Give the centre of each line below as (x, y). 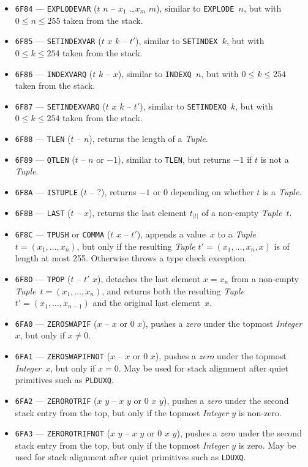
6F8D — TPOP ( (43, 278)
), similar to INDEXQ (155, 73)
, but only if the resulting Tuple (136, 246)
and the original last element (147, 303)
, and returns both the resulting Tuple (173, 290)
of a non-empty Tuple (242, 212)
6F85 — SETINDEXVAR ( (58, 41)
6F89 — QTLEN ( (45, 159)
